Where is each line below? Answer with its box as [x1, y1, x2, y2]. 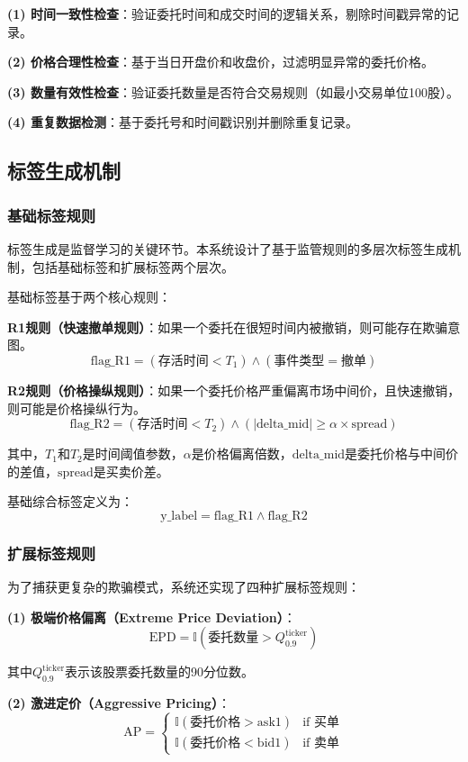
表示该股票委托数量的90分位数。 [65, 662, 255, 681]
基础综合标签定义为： [7, 492, 133, 511]
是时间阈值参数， [82, 444, 184, 463]
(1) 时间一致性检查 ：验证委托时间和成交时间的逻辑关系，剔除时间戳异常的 [7, 5, 446, 23]
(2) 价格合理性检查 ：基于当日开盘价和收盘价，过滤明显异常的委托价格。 [7, 52, 434, 71]
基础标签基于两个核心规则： [7, 287, 171, 306]
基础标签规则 [7, 204, 96, 226]
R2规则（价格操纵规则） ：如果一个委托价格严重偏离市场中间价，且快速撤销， [7, 380, 461, 399]
